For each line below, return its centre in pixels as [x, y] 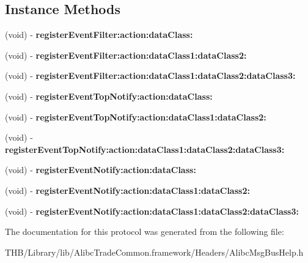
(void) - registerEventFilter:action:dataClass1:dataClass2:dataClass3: [150, 76]
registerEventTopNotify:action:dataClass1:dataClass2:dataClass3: [145, 149]
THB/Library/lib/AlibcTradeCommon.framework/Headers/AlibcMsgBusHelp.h [154, 252]
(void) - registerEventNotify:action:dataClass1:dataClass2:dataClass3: [152, 211]
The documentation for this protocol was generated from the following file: [145, 232]
